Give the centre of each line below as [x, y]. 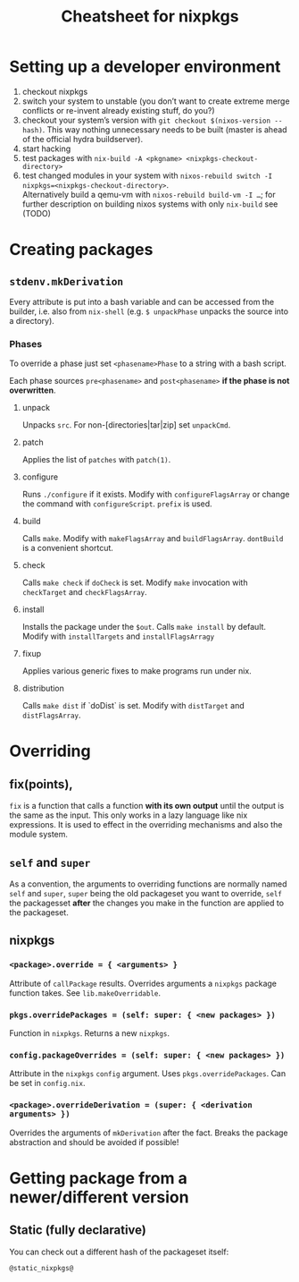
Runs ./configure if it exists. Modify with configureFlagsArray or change [156, 495]
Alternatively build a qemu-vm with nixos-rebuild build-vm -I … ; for [149, 194]
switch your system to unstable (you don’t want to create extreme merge [156, 101]
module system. [39, 835]
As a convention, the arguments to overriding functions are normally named [148, 884]
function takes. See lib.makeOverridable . [85, 993]
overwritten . [33, 390]
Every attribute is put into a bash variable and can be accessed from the [142, 301]
